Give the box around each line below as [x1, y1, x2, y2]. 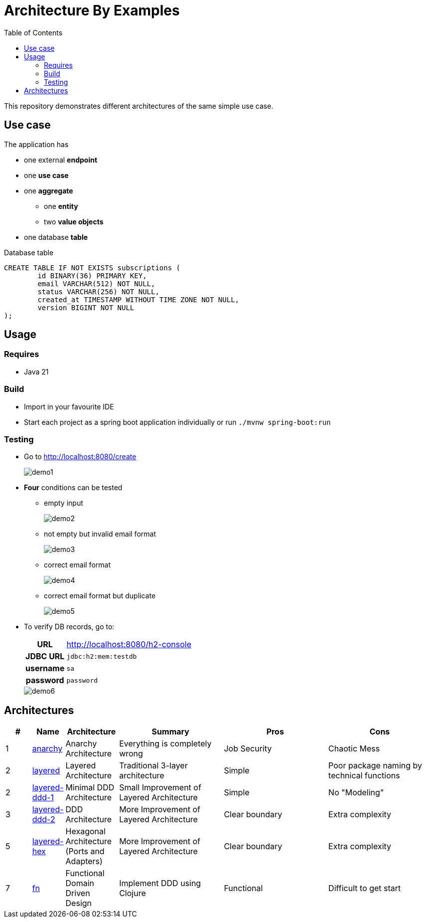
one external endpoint [24, 155, 98, 164]
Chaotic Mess [328, 743, 380, 754]
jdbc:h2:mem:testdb [66, 652, 137, 660]
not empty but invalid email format [44, 530, 156, 539]
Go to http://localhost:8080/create [24, 452, 137, 461]
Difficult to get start [328, 883, 401, 894]
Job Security [224, 743, 272, 754]
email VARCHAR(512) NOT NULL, [37, 279, 155, 288]
